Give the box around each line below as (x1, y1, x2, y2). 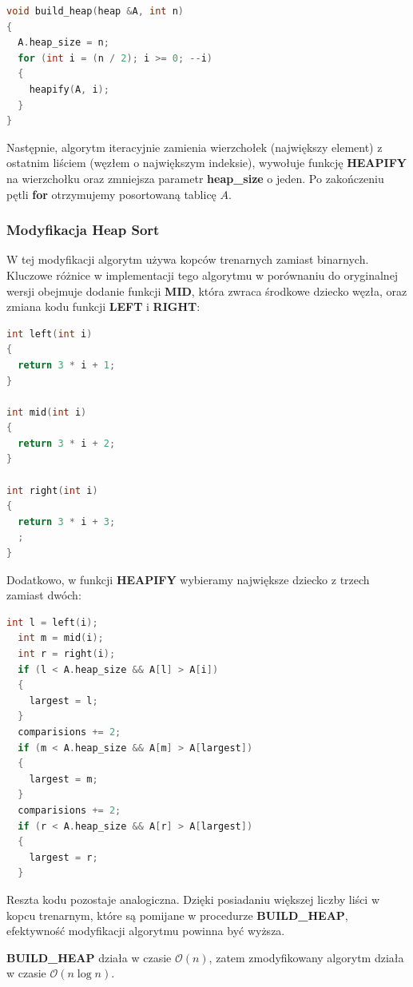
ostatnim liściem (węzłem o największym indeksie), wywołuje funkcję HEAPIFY (6, 154, 407, 171)
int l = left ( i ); (6, 616, 98, 628)
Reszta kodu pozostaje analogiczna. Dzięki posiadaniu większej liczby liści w (6, 890, 380, 907)
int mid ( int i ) (6, 406, 87, 418)
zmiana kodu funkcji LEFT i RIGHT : (6, 298, 201, 315)
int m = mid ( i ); (18, 632, 104, 644)
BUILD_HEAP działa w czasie (6, 949, 172, 965)
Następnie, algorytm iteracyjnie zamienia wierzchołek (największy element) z (6, 138, 383, 155)
